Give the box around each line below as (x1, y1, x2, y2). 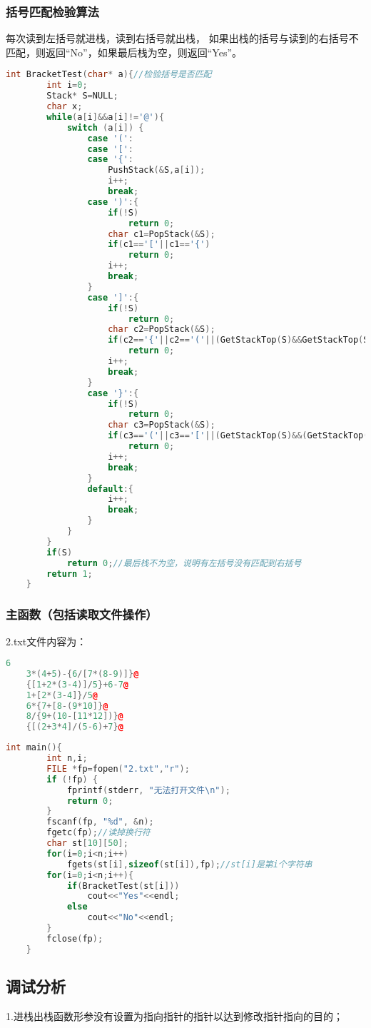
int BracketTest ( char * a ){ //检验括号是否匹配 (6, 69, 212, 80)
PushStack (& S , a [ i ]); (108, 165, 205, 176)
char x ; (46, 101, 83, 112)
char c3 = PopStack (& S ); (108, 420, 215, 430)
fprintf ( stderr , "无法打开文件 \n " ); (66, 785, 230, 795)
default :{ (87, 483, 133, 494)
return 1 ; (46, 568, 93, 579)
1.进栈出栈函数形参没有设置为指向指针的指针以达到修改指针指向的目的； (6, 1008, 343, 1023)
